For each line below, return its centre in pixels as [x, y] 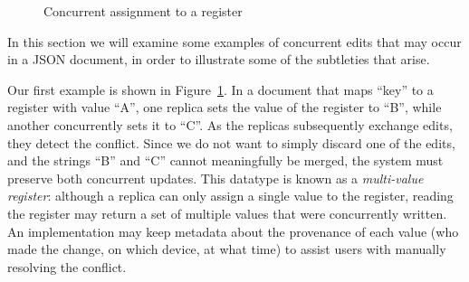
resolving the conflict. [67, 266]
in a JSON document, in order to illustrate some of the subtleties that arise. [219, 59]
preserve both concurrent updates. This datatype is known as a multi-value [215, 178]
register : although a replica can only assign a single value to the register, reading [230, 196]
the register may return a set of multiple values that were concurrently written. [227, 213]
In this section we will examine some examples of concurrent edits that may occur [234, 41]
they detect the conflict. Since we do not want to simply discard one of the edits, [231, 142]
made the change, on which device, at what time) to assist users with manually [227, 249]
